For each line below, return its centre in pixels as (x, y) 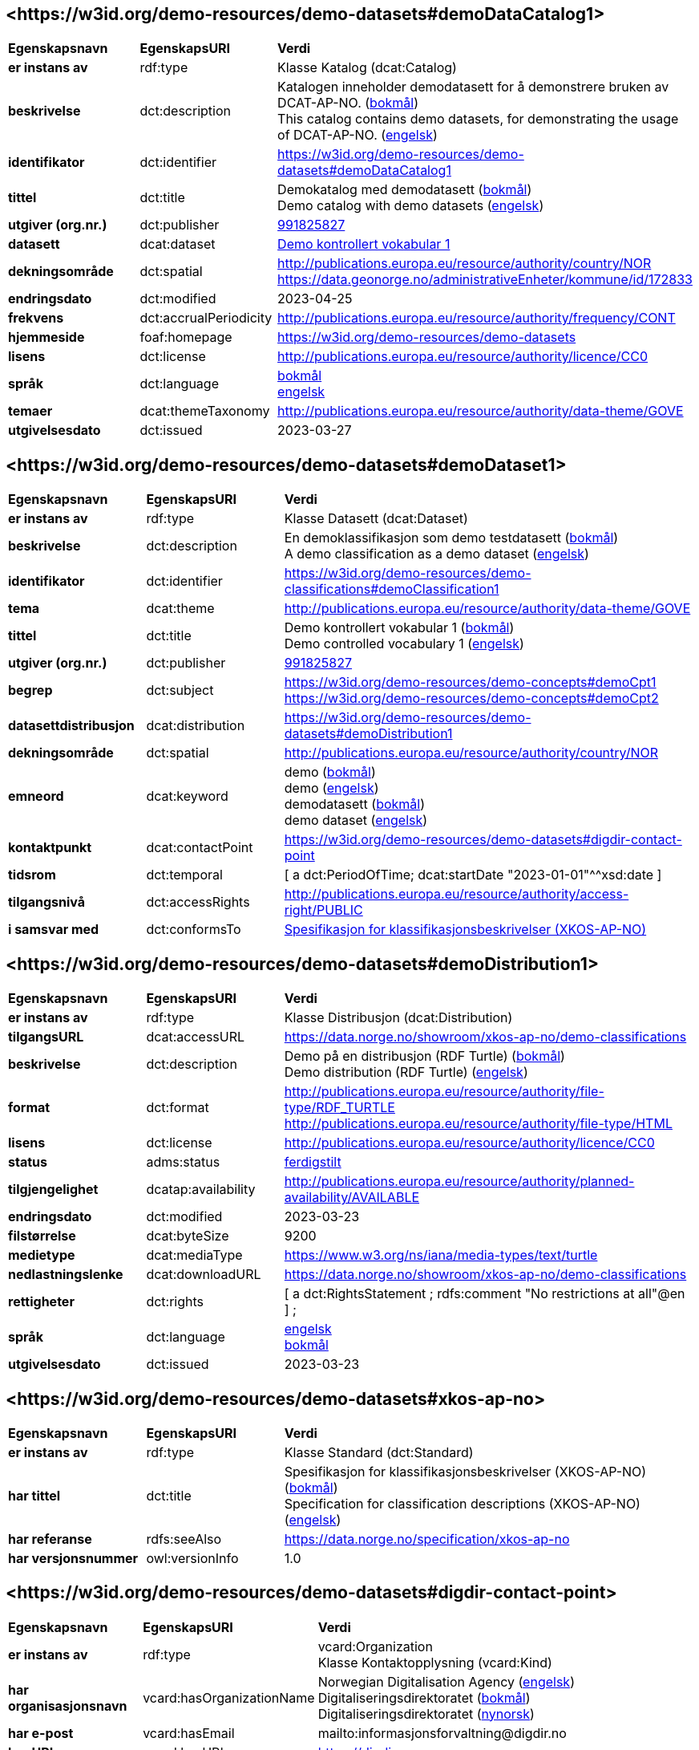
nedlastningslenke (66, 1275)
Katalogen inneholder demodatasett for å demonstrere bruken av (473, 87)
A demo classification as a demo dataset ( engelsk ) (436, 554)
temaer (30, 411)
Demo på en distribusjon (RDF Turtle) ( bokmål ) (424, 1056)
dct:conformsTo (194, 930)
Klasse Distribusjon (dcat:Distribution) (398, 1018)
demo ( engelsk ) (331, 788)
